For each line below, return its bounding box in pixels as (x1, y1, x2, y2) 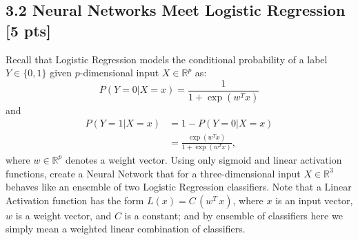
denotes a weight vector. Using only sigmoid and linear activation (65, 152, 342, 166)
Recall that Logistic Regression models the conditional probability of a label (6, 52, 328, 66)
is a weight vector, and (15, 208, 112, 222)
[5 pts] (6, 19, 51, 41)
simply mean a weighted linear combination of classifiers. (6, 221, 246, 236)
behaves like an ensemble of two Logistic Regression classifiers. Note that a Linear (6, 179, 352, 194)
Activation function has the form (6, 193, 144, 207)
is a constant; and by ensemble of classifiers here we (124, 208, 343, 222)
